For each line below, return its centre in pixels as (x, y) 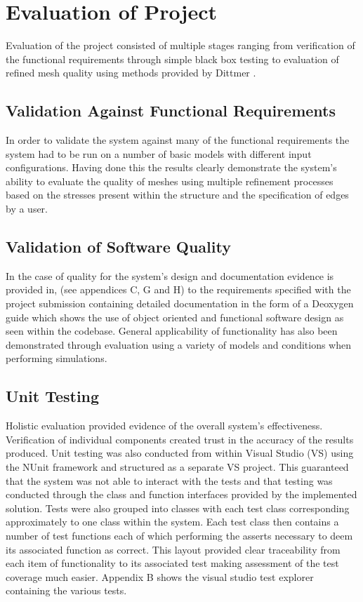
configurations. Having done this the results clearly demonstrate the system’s (171, 167)
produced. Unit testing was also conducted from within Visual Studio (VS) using (180, 453)
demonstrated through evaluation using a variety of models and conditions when (179, 344)
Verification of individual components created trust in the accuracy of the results (180, 439)
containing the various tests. (66, 590)
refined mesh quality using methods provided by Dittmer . (131, 73)
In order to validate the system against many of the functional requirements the (178, 140)
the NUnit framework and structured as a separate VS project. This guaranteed (177, 467)
